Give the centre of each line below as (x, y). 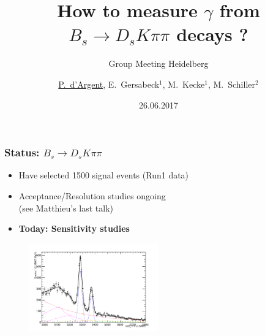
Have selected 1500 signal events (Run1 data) (104, 175)
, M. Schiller (231, 84)
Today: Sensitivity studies (74, 228)
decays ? (212, 34)
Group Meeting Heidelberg (159, 63)
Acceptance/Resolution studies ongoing (92, 195)
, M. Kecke (184, 84)
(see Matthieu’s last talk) (66, 208)
